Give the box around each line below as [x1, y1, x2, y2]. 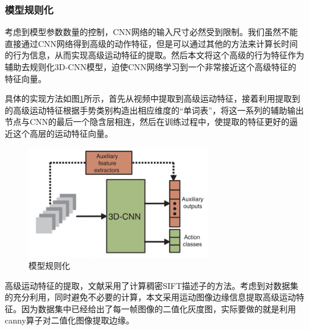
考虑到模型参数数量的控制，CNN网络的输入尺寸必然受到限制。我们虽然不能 [5, 26, 298, 38]
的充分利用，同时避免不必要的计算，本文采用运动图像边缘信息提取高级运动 [5, 291, 296, 303]
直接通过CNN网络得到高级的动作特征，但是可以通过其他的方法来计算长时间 [5, 37, 298, 49]
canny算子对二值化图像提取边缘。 [5, 314, 134, 326]
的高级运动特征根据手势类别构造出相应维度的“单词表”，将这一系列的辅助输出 [5, 103, 304, 116]
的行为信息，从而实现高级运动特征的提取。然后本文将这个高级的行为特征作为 [5, 49, 304, 61]
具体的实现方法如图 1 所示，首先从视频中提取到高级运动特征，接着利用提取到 [5, 92, 300, 105]
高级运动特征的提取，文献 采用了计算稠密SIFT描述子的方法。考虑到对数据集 [5, 279, 299, 291]
